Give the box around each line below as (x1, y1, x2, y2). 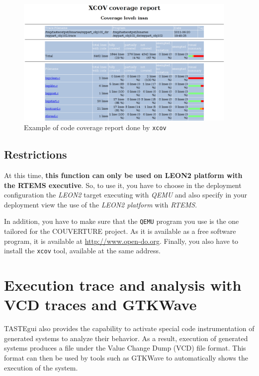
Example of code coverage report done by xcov (24, 122, 167, 133)
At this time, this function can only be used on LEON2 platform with (4, 170, 243, 181)
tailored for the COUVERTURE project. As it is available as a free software (4, 226, 236, 236)
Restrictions (4, 147, 67, 162)
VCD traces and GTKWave (4, 294, 197, 315)
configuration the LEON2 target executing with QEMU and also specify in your (4, 189, 248, 200)
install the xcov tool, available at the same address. (4, 245, 161, 256)
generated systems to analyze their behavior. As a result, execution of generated (4, 333, 248, 343)
